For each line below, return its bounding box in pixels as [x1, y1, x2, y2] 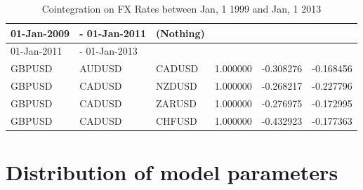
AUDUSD [79, 61, 122, 76]
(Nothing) [155, 25, 205, 40]
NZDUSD [155, 79, 197, 93]
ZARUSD [155, 95, 197, 110]
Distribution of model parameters [6, 158, 338, 186]
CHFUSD [155, 113, 197, 128]
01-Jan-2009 [11, 25, 70, 40]
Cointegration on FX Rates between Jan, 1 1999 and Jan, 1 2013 [41, 1, 322, 15]
